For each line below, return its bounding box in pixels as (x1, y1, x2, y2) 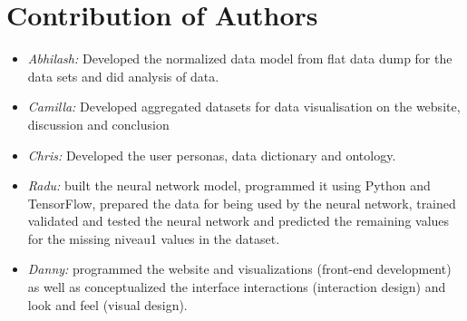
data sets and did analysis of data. (27, 66, 219, 85)
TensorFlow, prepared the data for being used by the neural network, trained (27, 193, 456, 212)
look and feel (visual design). (27, 295, 188, 314)
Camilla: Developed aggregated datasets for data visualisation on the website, (27, 97, 461, 116)
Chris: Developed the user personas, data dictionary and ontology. (27, 145, 396, 164)
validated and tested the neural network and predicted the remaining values (27, 211, 450, 230)
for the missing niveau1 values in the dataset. (27, 229, 280, 248)
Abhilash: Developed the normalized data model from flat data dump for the (27, 49, 452, 68)
